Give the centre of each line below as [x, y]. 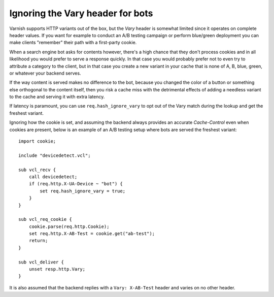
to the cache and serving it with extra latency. [57, 97]
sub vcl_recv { [37, 170]
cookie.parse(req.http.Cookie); [69, 226]
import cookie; [37, 141]
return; [38, 241]
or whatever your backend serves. [45, 73]
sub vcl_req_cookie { [45, 219]
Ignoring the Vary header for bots [81, 13]
